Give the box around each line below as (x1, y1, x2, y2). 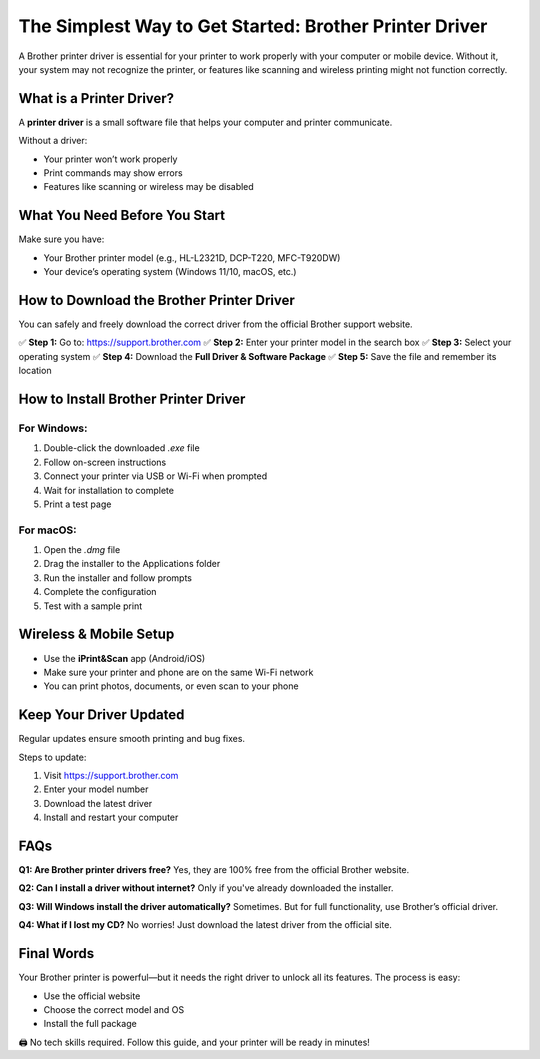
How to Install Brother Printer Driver (18, 390, 246, 407)
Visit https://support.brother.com (43, 769, 179, 781)
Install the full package (43, 1018, 137, 1030)
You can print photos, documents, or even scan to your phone (43, 680, 299, 692)
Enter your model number (43, 783, 149, 795)
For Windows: (18, 421, 88, 435)
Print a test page (43, 498, 112, 510)
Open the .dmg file (43, 544, 121, 556)
